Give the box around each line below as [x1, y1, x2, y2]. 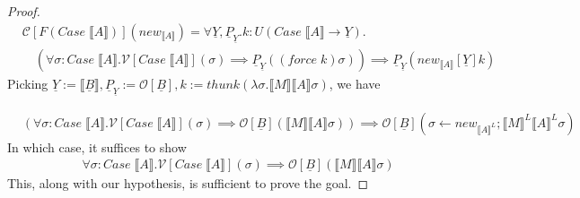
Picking [7, 74, 48, 93]
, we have [329, 74, 381, 93]
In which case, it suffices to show [7, 137, 187, 156]
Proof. [7, 2, 40, 20]
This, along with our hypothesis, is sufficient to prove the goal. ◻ [7, 174, 369, 193]
